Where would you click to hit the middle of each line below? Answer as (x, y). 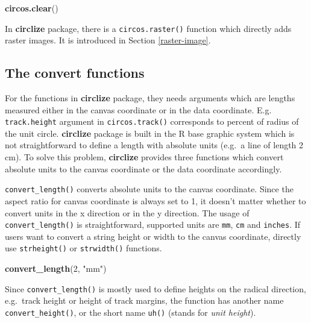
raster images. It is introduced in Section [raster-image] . (108, 40)
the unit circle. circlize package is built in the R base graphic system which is (150, 133)
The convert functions (75, 73)
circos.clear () (32, 8)
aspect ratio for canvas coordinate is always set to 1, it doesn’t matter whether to (155, 200)
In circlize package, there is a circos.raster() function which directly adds (148, 28)
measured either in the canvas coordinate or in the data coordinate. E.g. (138, 109)
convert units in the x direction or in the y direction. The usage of (127, 212)
